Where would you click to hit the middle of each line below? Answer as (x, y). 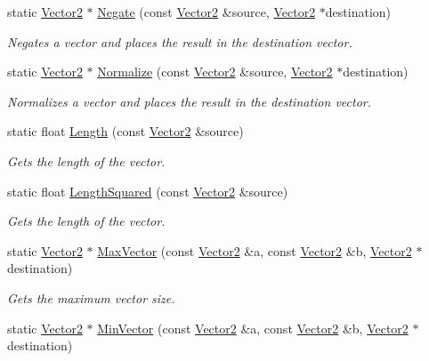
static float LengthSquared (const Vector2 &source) (148, 191)
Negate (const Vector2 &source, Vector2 (206, 12)
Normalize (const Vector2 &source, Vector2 (215, 72)
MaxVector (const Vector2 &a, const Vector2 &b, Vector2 (255, 250)
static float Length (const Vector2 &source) (125, 131)
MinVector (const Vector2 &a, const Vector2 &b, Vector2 (253, 328)
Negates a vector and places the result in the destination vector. (180, 41)
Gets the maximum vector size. (91, 297)
